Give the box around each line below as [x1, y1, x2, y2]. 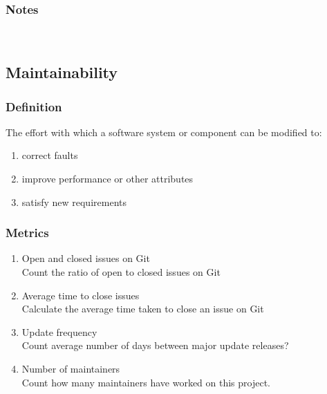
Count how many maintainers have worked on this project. [21, 375, 271, 389]
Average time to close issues [21, 288, 140, 302]
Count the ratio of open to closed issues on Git [21, 265, 221, 279]
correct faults [21, 148, 78, 162]
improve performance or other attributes [21, 171, 194, 185]
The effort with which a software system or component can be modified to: [6, 124, 322, 139]
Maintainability [6, 62, 118, 83]
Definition [6, 97, 62, 115]
